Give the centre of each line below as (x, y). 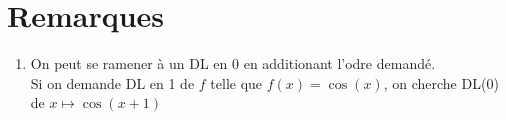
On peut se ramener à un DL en (129, 63)
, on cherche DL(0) (441, 82)
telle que (236, 82)
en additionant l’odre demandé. (339, 63)
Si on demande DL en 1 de (112, 82)
